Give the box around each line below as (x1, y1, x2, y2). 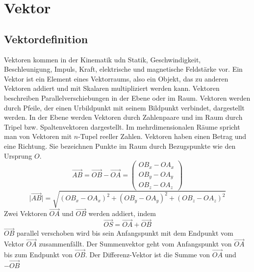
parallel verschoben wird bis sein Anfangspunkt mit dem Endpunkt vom (16, 228, 233, 238)
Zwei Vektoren (4, 208, 47, 218)
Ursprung (4, 150, 32, 161)
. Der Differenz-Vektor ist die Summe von (85, 249, 210, 260)
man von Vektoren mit (4, 131, 72, 141)
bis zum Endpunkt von (4, 249, 73, 260)
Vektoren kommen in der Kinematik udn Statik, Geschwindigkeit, (4, 54, 201, 64)
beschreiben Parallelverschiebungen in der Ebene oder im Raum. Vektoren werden (4, 92, 251, 103)
